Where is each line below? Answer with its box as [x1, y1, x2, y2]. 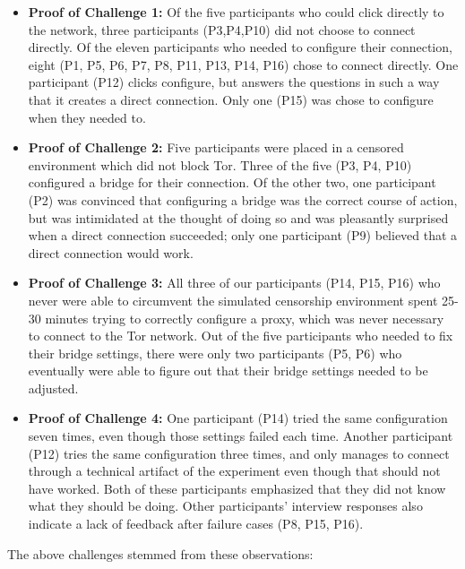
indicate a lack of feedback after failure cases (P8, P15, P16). [28, 514, 364, 533]
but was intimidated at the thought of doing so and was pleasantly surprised [28, 208, 449, 227]
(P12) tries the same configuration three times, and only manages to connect [28, 444, 450, 462]
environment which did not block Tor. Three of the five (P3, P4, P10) [28, 155, 412, 174]
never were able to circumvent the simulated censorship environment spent [28, 290, 438, 309]
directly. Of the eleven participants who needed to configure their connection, [28, 38, 452, 56]
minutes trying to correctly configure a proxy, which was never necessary [45, 308, 444, 327]
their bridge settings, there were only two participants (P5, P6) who [28, 343, 402, 362]
